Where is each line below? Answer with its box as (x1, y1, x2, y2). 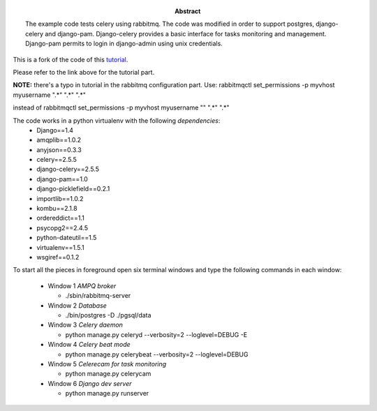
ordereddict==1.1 (36, 214, 85, 223)
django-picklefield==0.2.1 (36, 185, 110, 193)
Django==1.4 (36, 126, 73, 134)
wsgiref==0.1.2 (36, 253, 80, 261)
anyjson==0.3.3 (36, 145, 82, 154)
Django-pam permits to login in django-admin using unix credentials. (25, 39, 223, 48)
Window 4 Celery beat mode (47, 341, 131, 349)
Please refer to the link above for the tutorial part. (13, 68, 155, 76)
